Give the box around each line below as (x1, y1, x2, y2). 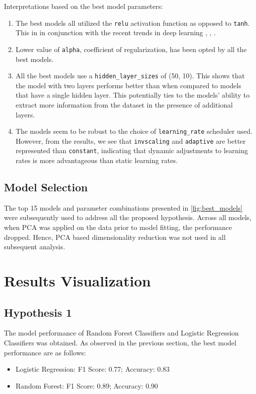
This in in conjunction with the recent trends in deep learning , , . (15, 27, 216, 38)
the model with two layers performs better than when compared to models (15, 80, 241, 90)
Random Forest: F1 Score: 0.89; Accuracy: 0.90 (15, 380, 158, 391)
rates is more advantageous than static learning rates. (15, 155, 178, 166)
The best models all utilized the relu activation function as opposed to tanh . (15, 17, 250, 28)
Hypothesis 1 (4, 304, 72, 320)
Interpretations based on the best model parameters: (4, 1, 163, 11)
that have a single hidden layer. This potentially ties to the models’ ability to (15, 90, 250, 100)
